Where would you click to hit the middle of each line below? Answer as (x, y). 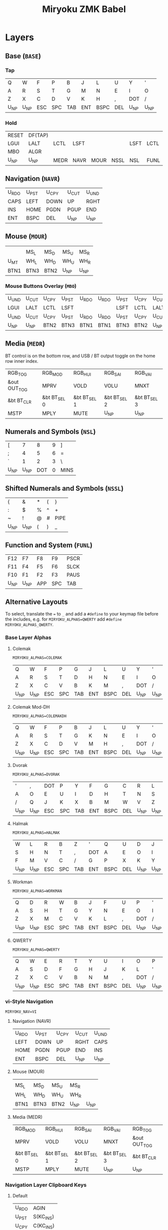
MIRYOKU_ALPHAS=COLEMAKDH (39, 716)
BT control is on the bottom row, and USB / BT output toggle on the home (80, 356)
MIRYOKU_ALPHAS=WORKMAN (37, 891)
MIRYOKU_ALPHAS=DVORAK (36, 775)
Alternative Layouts (36, 602)
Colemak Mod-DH (31, 707)
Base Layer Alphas (28, 638)
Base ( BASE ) (23, 56)
